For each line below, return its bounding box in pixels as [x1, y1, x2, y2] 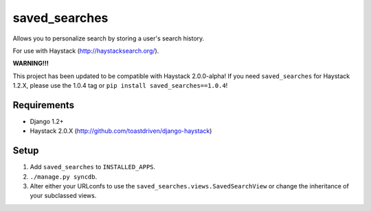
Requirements [12, 99, 75, 111]
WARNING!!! [12, 59, 49, 68]
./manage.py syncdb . [30, 172, 98, 181]
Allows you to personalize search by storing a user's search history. [12, 34, 205, 42]
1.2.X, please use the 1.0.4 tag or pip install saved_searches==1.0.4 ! [12, 82, 228, 90]
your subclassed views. [30, 192, 97, 200]
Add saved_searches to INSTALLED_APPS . [30, 163, 156, 171]
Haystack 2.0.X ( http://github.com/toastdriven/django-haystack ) [30, 127, 212, 135]
